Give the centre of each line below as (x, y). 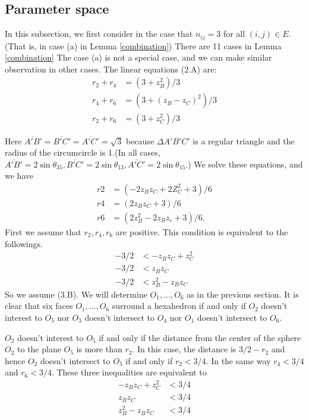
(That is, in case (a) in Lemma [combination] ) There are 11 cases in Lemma (143, 45)
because (140, 140)
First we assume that (43, 232)
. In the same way (238, 360)
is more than (99, 349)
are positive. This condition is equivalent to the (202, 232)
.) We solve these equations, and (244, 164)
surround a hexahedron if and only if (179, 306)
